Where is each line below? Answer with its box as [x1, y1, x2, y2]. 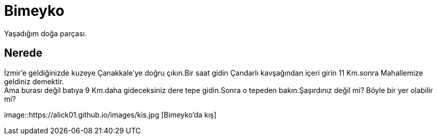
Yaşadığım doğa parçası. [4, 29, 87, 38]
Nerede [4, 47, 42, 60]
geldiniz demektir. [4, 77, 64, 86]
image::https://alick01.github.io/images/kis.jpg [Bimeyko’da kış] [4, 110, 216, 119]
